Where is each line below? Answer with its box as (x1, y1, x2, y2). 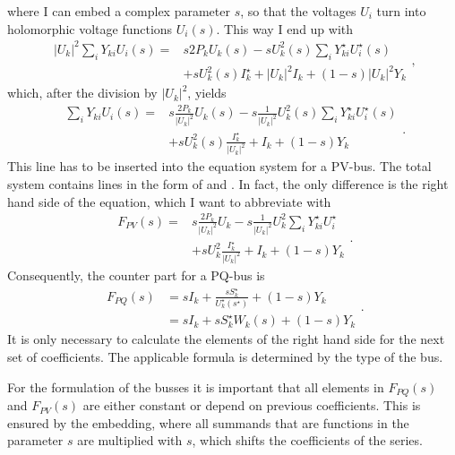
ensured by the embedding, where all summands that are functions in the (7, 413, 409, 432)
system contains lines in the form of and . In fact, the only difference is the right (7, 175, 449, 193)
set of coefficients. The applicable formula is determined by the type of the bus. (7, 348, 443, 366)
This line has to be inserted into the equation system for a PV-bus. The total (7, 157, 432, 176)
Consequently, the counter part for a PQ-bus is (7, 266, 265, 285)
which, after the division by (7, 83, 158, 102)
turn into (376, 2, 426, 20)
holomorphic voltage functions (7, 19, 173, 38)
